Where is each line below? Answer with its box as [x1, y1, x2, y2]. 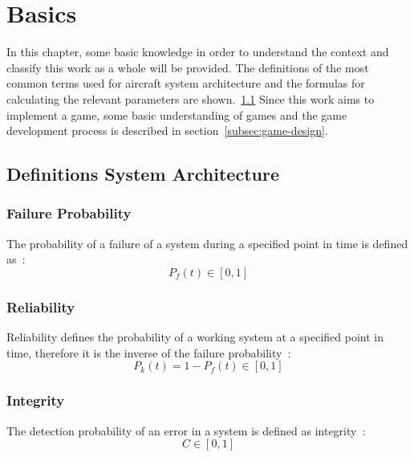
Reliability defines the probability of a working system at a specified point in [6, 328, 384, 345]
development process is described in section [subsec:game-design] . [6, 122, 328, 139]
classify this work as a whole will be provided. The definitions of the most [6, 59, 369, 75]
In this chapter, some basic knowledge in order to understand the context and [6, 43, 389, 60]
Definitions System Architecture [6, 161, 279, 186]
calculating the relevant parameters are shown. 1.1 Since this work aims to [6, 90, 375, 107]
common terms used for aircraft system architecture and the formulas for [6, 75, 365, 92]
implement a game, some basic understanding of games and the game [6, 106, 347, 123]
